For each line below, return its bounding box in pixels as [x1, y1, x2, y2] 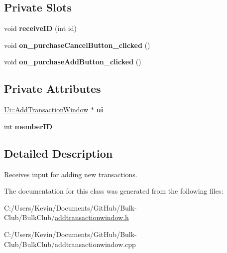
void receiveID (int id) [4, 23, 77, 33]
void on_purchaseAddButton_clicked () [4, 56, 141, 67]
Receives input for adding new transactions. [4, 169, 137, 179]
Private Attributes [4, 81, 101, 96]
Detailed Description [4, 145, 113, 161]
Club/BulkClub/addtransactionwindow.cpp [4, 239, 136, 249]
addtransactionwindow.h [55, 212, 129, 223]
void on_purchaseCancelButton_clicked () [4, 39, 150, 50]
